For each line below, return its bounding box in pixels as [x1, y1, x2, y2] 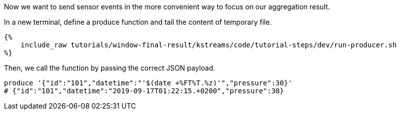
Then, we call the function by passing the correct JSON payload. [4, 64, 216, 72]
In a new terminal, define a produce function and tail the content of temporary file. [4, 18, 272, 26]
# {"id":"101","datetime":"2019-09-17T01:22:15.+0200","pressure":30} [4, 87, 284, 95]
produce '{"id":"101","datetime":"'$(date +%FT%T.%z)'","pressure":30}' [4, 79, 292, 87]
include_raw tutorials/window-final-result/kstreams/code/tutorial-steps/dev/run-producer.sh [20, 41, 397, 49]
